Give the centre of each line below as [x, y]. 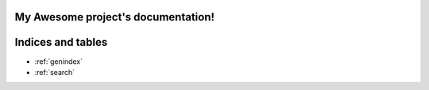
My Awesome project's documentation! [114, 17]
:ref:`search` [55, 72]
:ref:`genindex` [59, 61]
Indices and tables [61, 42]
